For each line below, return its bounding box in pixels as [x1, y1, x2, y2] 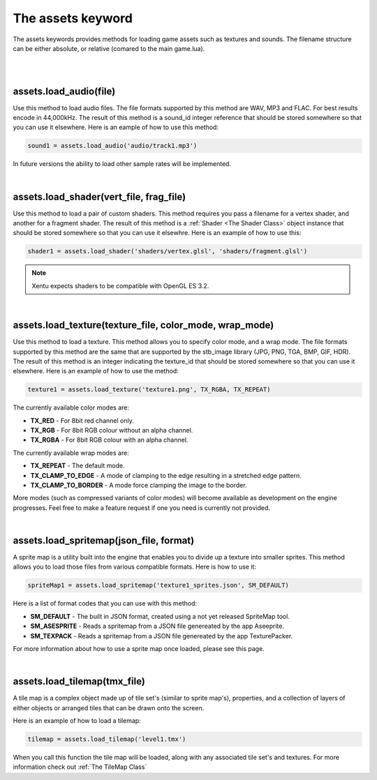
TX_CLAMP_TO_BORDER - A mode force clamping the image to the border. [30, 481, 247, 489]
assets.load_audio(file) [13, 85, 116, 97]
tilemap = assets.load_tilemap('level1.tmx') [27, 735, 186, 743]
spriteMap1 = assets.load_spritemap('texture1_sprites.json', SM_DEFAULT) [27, 581, 290, 590]
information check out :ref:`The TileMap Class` [13, 763, 147, 771]
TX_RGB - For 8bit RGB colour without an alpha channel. [30, 426, 193, 435]
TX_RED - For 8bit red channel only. [30, 416, 134, 425]
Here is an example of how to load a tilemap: [13, 717, 141, 725]
